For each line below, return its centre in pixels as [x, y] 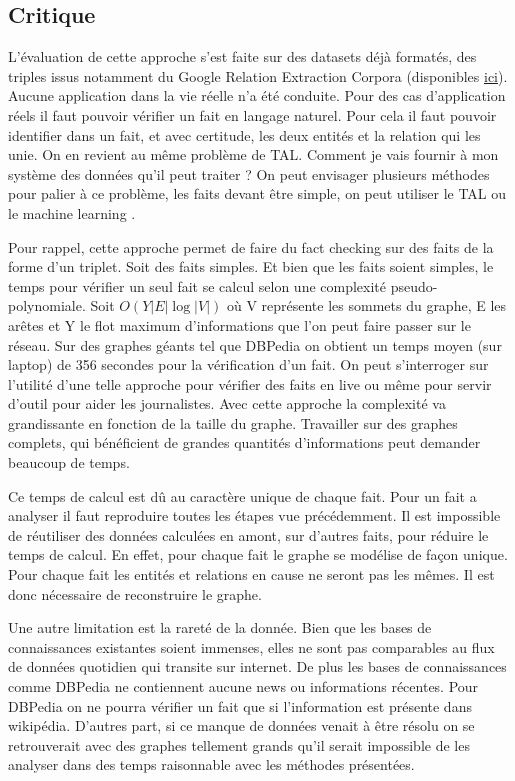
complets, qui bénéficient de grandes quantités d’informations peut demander [244, 442]
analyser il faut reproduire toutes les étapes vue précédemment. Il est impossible [254, 515]
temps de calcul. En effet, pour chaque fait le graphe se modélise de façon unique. [258, 554]
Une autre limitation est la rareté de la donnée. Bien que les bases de [220, 627]
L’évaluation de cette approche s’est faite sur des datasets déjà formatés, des [242, 56]
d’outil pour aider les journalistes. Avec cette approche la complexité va [227, 403]
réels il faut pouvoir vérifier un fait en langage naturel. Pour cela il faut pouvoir [252, 114]
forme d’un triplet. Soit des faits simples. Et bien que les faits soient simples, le [251, 266]
